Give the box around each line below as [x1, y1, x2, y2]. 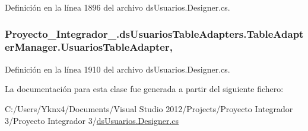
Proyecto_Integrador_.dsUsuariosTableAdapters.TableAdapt [5, 26, 304, 41]
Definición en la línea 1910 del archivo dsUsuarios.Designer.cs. [5, 63, 230, 75]
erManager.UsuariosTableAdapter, [5, 40, 173, 54]
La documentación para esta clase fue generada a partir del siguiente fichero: [5, 83, 284, 95]
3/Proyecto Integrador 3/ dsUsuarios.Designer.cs [5, 114, 179, 126]
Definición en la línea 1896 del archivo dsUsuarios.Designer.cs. [5, 1, 230, 13]
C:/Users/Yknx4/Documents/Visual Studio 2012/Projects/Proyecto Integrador [5, 102, 293, 114]
